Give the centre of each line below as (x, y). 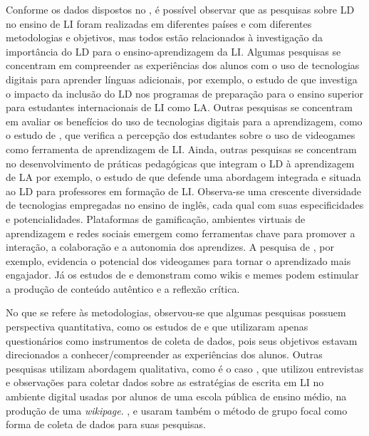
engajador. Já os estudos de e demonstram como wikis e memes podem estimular (182, 275)
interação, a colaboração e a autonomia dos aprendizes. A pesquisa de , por (170, 247)
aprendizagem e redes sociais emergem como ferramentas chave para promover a (181, 233)
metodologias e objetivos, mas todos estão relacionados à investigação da (165, 37)
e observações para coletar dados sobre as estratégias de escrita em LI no (165, 382)
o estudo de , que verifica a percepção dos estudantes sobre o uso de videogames (181, 135)
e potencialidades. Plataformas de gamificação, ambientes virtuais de (156, 218)
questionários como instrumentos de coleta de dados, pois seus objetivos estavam (182, 340)
